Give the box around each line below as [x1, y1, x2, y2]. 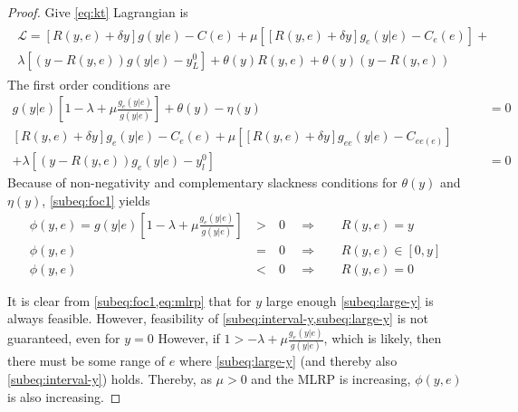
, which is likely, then [323, 329, 442, 348]
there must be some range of [7, 351, 166, 370]
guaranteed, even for [7, 329, 120, 348]
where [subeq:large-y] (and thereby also [178, 351, 398, 370]
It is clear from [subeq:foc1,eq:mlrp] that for [7, 291, 252, 310]
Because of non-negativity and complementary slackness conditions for [7, 173, 398, 192]
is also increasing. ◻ [7, 387, 121, 406]
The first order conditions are [7, 74, 170, 93]
